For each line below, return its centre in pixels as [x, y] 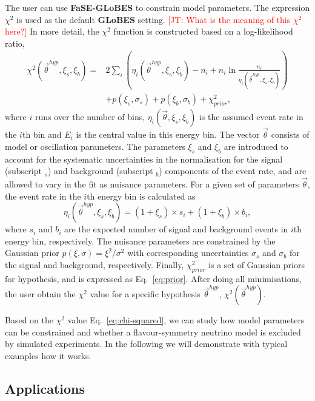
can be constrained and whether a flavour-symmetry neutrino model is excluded [153, 332]
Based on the [29, 320]
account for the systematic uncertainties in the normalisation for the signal [144, 159]
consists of [290, 134]
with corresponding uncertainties [188, 253]
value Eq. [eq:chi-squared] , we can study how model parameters [186, 320]
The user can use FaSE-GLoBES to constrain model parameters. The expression [157, 7]
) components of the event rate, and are [233, 171]
